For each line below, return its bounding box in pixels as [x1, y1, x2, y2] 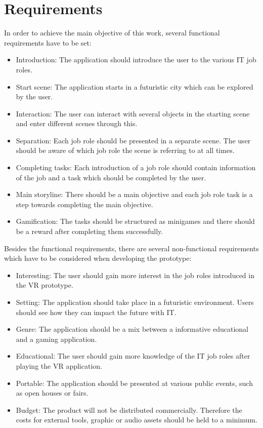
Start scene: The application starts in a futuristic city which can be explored [16, 81, 253, 92]
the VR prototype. [16, 280, 73, 290]
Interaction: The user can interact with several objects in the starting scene [16, 108, 250, 119]
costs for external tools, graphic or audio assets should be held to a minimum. [16, 414, 257, 425]
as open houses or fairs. [16, 387, 89, 398]
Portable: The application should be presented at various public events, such [16, 377, 253, 388]
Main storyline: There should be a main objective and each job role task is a [16, 189, 253, 200]
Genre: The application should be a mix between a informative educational [16, 324, 248, 334]
